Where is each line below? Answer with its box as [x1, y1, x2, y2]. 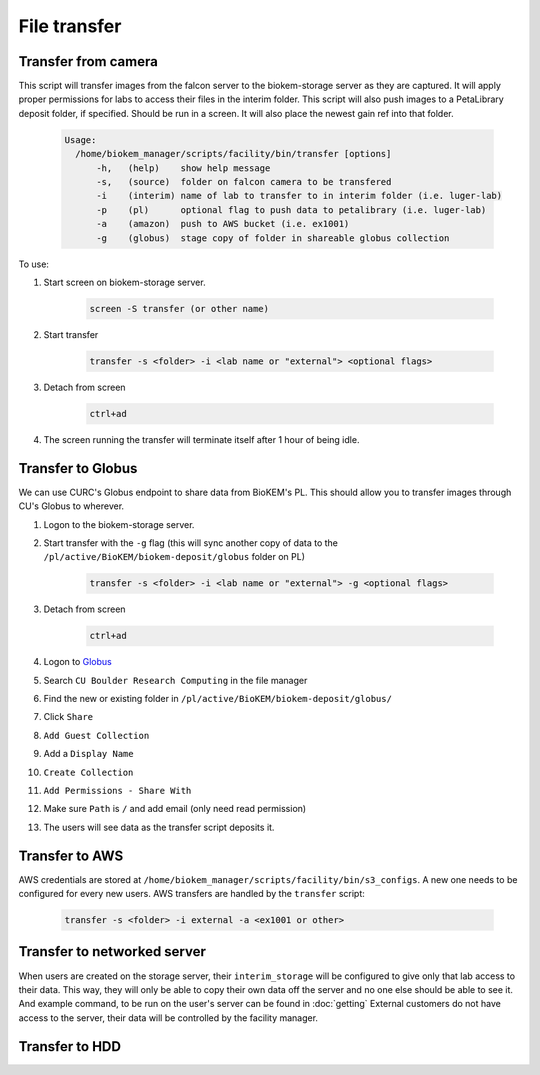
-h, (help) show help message [96, 162, 271, 174]
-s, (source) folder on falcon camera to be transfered [96, 176, 392, 187]
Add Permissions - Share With [43, 785, 192, 796]
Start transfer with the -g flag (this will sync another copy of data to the [43, 536, 339, 549]
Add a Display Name [43, 748, 134, 760]
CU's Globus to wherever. [18, 500, 125, 512]
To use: [18, 258, 50, 270]
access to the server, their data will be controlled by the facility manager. [18, 1011, 319, 1024]
